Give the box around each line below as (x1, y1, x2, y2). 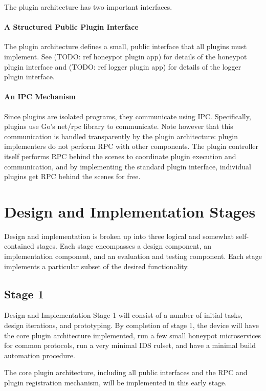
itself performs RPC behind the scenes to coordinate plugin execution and (4, 150, 236, 161)
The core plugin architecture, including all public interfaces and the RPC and (4, 367, 248, 378)
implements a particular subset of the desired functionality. (4, 260, 189, 271)
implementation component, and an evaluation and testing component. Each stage (4, 251, 262, 262)
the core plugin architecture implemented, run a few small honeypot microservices (4, 330, 261, 340)
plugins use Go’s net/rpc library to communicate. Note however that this (4, 121, 233, 132)
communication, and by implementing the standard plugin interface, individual (4, 161, 251, 171)
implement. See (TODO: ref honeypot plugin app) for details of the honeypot (4, 51, 247, 61)
